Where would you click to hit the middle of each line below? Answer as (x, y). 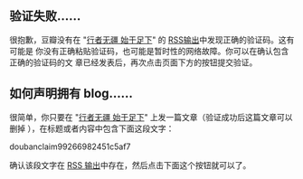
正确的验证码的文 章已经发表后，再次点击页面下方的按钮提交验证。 (133, 62)
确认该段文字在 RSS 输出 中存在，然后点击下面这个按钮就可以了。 (130, 165)
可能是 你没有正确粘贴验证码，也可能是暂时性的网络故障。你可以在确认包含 (149, 51)
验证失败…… (45, 16)
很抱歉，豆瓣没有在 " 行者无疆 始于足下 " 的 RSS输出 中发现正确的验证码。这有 (152, 40)
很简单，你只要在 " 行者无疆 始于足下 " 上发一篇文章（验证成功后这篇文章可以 (151, 117)
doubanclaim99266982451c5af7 (70, 146)
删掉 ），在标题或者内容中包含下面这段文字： (92, 128)
